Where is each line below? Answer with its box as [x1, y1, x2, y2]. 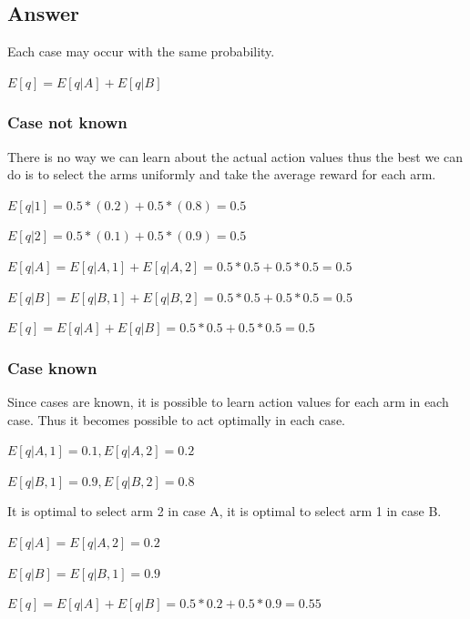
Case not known [7, 111, 128, 134]
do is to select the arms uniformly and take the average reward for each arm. [7, 165, 436, 184]
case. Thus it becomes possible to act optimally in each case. [7, 410, 345, 429]
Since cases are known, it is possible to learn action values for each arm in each [7, 391, 449, 411]
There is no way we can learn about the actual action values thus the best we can [7, 147, 464, 166]
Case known [7, 356, 97, 379]
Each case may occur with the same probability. [7, 42, 275, 61]
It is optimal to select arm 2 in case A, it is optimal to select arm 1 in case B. [7, 502, 442, 521]
